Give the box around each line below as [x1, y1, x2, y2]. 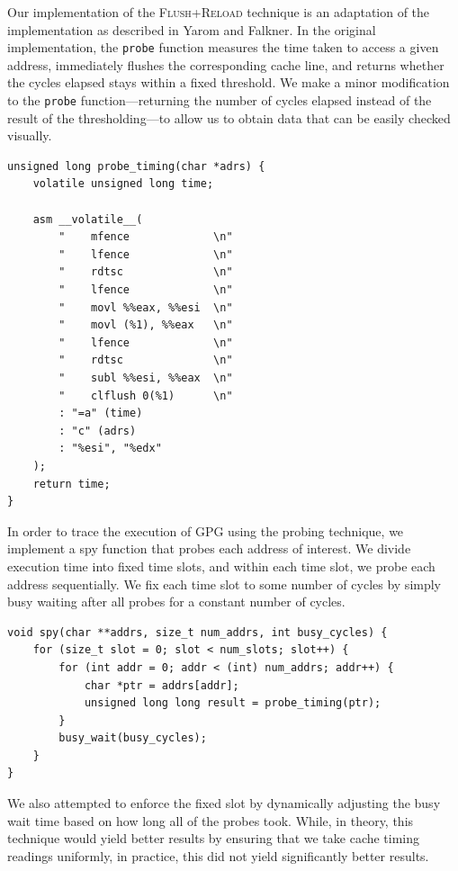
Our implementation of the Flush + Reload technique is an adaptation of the [7, 3, 430, 21]
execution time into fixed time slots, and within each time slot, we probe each [7, 556, 436, 575]
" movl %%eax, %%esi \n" [58, 301, 233, 314]
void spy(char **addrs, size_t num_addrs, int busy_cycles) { [7, 625, 388, 639]
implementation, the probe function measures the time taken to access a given [7, 38, 439, 57]
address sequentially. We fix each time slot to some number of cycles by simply [7, 574, 442, 593]
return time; [32, 477, 111, 490]
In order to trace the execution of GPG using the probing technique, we [7, 521, 404, 540]
